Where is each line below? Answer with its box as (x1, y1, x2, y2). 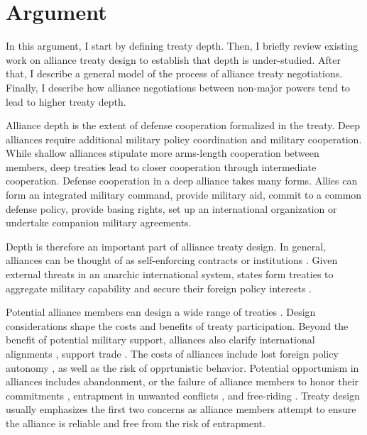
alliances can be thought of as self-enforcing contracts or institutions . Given (6, 253, 338, 268)
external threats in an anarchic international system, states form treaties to (6, 267, 334, 282)
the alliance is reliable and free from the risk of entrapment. (6, 415, 265, 430)
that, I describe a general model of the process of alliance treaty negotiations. (6, 66, 343, 81)
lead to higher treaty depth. (6, 94, 126, 109)
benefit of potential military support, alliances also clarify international (6, 332, 315, 347)
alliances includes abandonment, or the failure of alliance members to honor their (6, 374, 359, 389)
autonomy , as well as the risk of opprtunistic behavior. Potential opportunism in (6, 360, 359, 375)
